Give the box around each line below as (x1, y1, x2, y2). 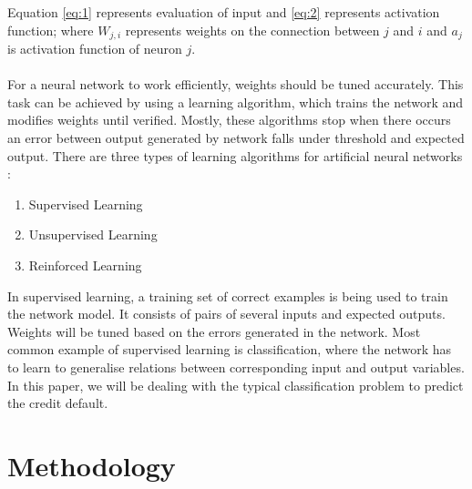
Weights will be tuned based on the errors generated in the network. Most (7, 321, 421, 341)
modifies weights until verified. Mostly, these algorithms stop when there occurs (7, 110, 451, 129)
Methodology (7, 446, 176, 484)
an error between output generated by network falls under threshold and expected (7, 128, 465, 148)
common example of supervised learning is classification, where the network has (7, 340, 452, 359)
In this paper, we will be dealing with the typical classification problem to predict (7, 375, 464, 394)
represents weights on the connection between (125, 20, 380, 39)
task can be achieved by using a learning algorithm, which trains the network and (7, 92, 464, 111)
